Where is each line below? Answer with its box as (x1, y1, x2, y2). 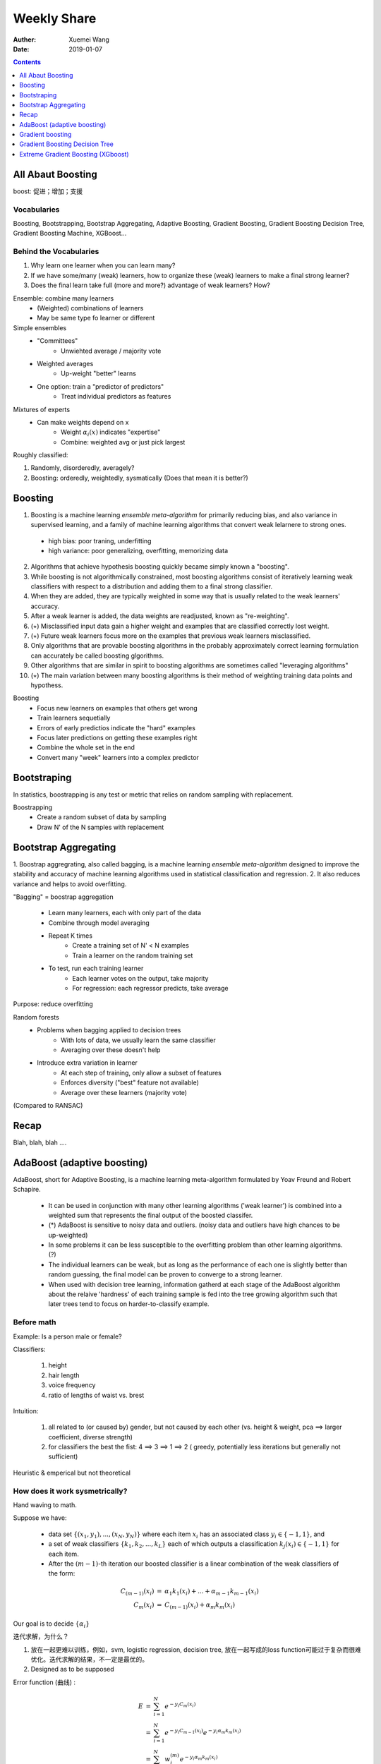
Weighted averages (37, 359, 94, 368)
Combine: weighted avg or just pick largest (61, 437, 186, 446)
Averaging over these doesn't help (61, 1045, 161, 1054)
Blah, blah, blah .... (13, 1138, 67, 1147)
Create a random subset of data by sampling (37, 813, 167, 821)
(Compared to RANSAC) (13, 1101, 83, 1109)
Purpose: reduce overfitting (13, 1000, 93, 1008)
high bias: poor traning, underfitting (48, 536, 152, 545)
